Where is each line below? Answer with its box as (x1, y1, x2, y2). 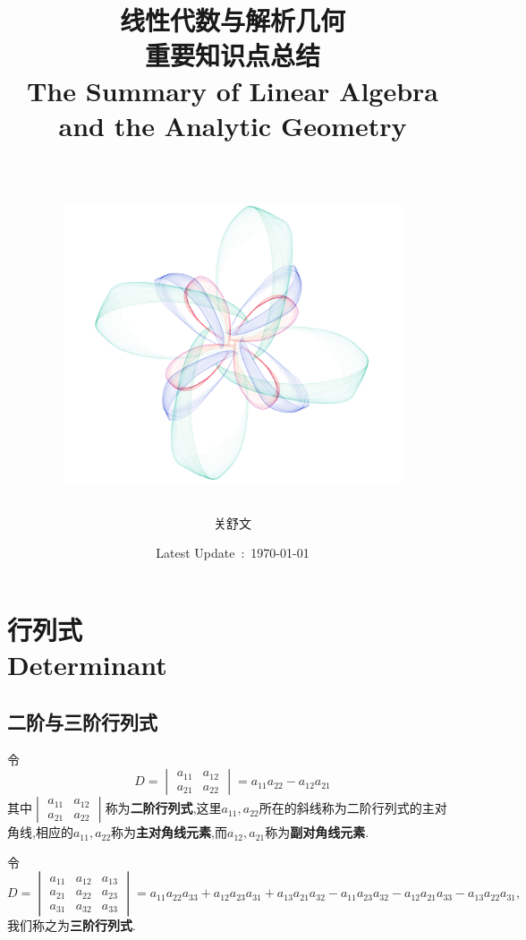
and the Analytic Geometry (58, 107, 407, 143)
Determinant (7, 646, 167, 683)
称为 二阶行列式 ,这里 (105, 799, 222, 817)
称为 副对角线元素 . (265, 823, 369, 842)
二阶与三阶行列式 (7, 707, 157, 735)
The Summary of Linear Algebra (26, 72, 439, 108)
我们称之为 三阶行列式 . (7, 916, 136, 935)
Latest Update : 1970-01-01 (156, 543, 310, 562)
